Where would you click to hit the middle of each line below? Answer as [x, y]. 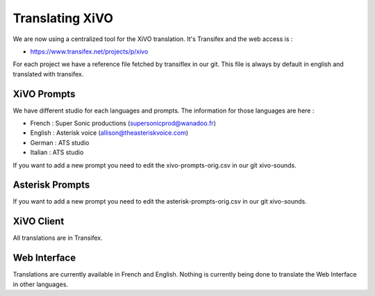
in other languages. [41, 284]
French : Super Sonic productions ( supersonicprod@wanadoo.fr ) [123, 123]
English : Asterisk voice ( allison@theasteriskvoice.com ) [109, 133]
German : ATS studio [60, 142]
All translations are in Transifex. [58, 238]
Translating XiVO [63, 18]
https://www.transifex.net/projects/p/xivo [89, 51]
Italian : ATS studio [57, 152]
